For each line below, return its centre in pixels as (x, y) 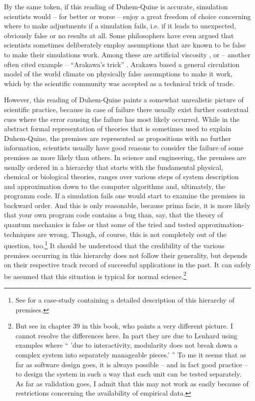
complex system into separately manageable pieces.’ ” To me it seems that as (131, 354)
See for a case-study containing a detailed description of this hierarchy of (125, 299)
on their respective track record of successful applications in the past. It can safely (127, 265)
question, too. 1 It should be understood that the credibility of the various (114, 245)
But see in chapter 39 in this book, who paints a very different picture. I (124, 326)
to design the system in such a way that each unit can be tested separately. (128, 374)
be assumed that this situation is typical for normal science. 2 (95, 275)
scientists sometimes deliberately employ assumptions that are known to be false (125, 45)
